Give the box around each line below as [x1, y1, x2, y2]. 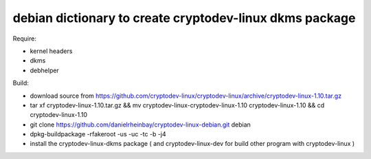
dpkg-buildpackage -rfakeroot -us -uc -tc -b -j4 [30, 130, 166, 138]
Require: [12, 34, 37, 43]
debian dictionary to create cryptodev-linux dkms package [12, 10, 356, 25]
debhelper [30, 66, 60, 74]
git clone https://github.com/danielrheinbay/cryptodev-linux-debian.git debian [30, 120, 251, 129]
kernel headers [30, 47, 73, 55]
